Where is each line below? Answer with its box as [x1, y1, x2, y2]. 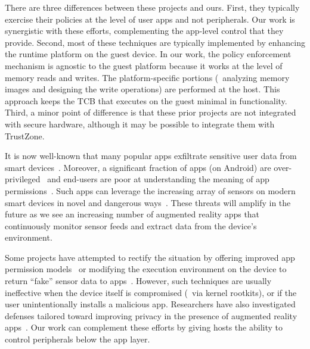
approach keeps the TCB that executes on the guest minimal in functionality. [5, 94, 287, 107]
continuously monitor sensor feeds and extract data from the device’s [5, 219, 257, 232]
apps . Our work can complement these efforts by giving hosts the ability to [5, 321, 283, 334]
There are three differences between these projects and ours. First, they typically [5, 1, 300, 13]
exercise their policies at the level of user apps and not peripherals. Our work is [5, 13, 295, 25]
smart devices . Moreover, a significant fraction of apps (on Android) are [5, 161, 271, 173]
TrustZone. [5, 129, 45, 142]
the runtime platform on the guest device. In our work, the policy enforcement [5, 48, 292, 60]
